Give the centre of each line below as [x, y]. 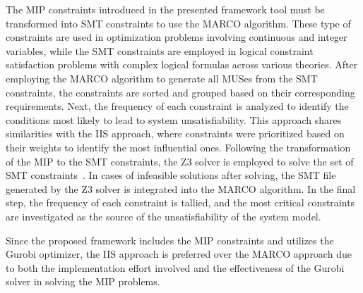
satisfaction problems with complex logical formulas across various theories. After [182, 64]
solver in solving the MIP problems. [83, 281]
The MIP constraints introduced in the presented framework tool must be [165, 9]
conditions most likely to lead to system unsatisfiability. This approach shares [174, 119]
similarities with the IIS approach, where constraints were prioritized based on [175, 133]
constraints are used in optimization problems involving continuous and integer [177, 37]
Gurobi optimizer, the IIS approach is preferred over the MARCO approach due [179, 254]
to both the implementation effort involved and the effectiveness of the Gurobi [175, 267]
